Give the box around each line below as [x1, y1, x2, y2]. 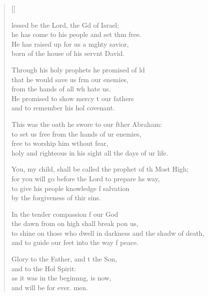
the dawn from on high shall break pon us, [11, 218, 139, 228]
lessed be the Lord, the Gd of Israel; [11, 19, 119, 30]
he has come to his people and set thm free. [11, 29, 141, 39]
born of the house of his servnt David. [11, 48, 125, 58]
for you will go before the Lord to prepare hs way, [11, 173, 160, 183]
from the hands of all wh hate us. [11, 84, 111, 94]
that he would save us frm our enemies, [11, 74, 129, 84]
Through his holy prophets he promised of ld [11, 64, 145, 74]
